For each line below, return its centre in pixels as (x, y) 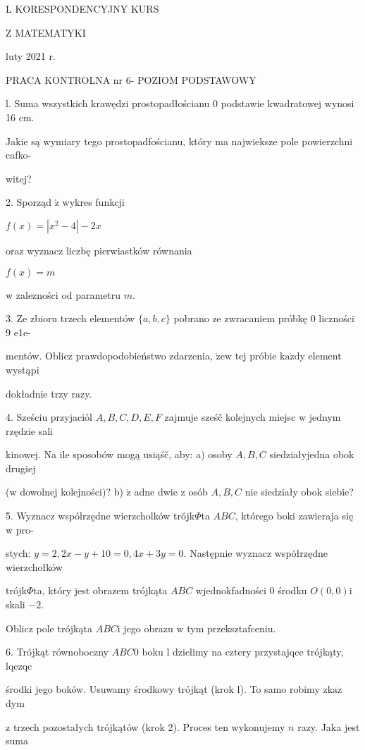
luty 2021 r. (31, 56)
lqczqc (19, 665)
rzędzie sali (29, 430)
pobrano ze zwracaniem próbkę (240, 318)
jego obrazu (148, 628)
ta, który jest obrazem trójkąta (100, 590)
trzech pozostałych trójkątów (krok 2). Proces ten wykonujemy (149, 726)
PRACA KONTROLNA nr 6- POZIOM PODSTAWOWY (131, 79)
